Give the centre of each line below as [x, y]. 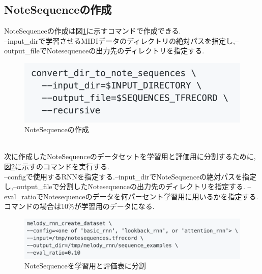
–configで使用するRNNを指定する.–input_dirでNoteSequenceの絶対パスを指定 [130, 176]
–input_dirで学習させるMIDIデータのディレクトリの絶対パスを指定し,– [121, 40]
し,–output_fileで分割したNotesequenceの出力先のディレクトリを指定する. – [128, 186]
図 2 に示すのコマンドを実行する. [57, 166]
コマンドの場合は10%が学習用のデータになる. [79, 206]
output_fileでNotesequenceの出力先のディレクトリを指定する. [104, 51]
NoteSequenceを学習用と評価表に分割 [85, 266]
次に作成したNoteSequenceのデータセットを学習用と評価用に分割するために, [130, 156]
